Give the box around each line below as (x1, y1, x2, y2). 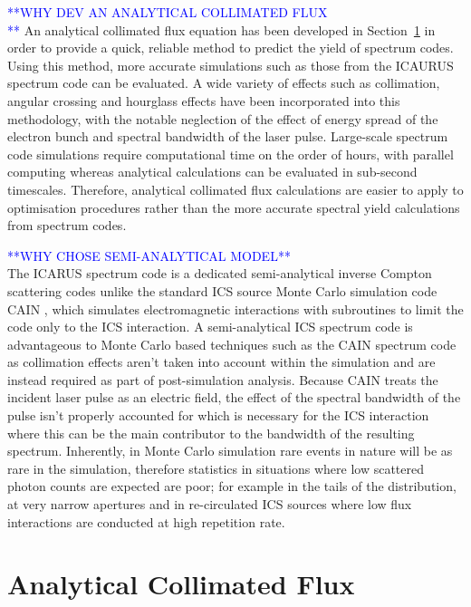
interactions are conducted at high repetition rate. (7, 512, 285, 531)
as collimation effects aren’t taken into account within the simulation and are (7, 352, 436, 371)
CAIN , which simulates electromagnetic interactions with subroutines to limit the (7, 299, 464, 318)
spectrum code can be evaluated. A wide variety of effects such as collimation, (7, 73, 440, 92)
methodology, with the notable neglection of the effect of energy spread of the (7, 109, 438, 128)
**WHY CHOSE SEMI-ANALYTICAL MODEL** (7, 246, 291, 265)
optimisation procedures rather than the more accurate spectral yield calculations (7, 198, 460, 217)
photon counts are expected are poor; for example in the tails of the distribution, (7, 477, 457, 496)
